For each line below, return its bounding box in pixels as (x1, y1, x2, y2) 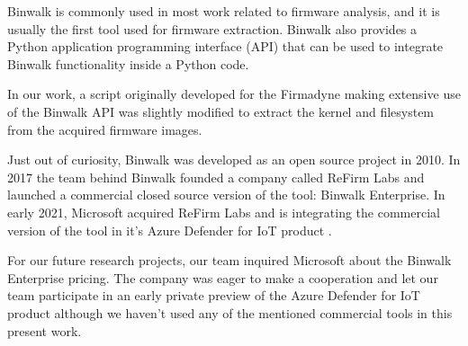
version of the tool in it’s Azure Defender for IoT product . (7, 220, 332, 239)
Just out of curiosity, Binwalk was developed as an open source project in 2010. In (7, 150, 461, 169)
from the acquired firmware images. (7, 120, 202, 138)
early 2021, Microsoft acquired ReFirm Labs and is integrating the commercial (7, 202, 440, 221)
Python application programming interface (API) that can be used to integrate (7, 37, 444, 56)
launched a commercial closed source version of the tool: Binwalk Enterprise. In (7, 185, 445, 204)
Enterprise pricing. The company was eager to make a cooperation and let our (7, 268, 438, 287)
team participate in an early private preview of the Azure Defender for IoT (7, 286, 420, 305)
